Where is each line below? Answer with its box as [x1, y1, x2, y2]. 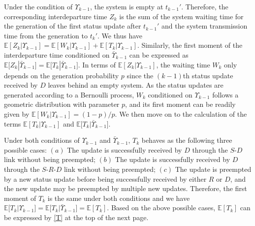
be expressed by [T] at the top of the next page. [4, 212, 149, 222]
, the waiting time [156, 59, 210, 69]
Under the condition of [4, 1, 73, 11]
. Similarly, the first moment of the [137, 40, 243, 50]
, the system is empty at [90, 1, 163, 11]
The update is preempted [175, 163, 252, 174]
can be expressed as [129, 49, 189, 60]
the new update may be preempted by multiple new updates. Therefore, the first [4, 183, 247, 194]
